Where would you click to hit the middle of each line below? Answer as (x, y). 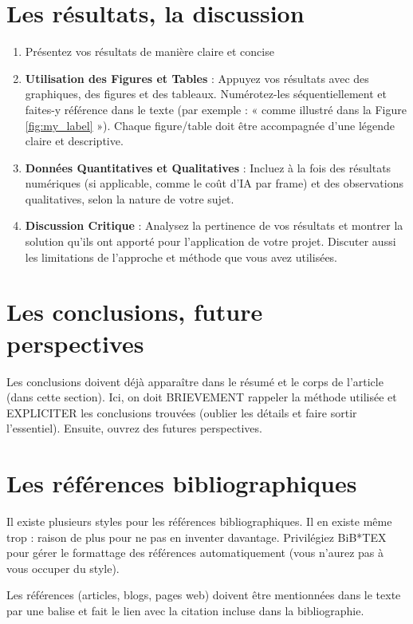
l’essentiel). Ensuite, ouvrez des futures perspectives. (134, 428)
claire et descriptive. (74, 141)
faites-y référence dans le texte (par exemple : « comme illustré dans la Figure (216, 109)
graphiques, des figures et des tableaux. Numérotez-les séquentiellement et (206, 94)
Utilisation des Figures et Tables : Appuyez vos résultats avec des (197, 78)
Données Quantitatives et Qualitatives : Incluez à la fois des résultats (208, 167)
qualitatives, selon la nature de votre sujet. (130, 198)
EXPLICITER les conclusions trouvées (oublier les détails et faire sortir (182, 412)
